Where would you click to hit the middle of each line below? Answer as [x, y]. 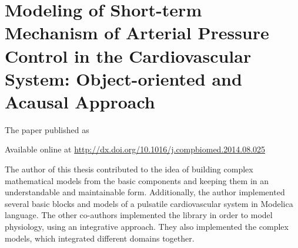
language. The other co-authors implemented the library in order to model [139, 215]
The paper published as [47, 129]
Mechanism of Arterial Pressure [137, 33]
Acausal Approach [80, 101]
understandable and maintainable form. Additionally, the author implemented [145, 192]
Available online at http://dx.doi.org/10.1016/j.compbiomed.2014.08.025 [135, 149]
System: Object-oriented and [123, 78]
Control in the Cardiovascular [128, 55]
